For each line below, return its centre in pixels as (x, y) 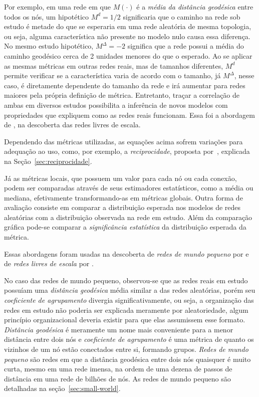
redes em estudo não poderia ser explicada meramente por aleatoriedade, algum (126, 310)
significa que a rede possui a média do (186, 46)
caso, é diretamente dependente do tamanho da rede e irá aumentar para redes (125, 85)
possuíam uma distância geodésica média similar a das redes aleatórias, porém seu (130, 290)
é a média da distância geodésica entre (195, 7)
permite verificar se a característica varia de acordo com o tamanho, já (112, 75)
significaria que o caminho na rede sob (182, 16)
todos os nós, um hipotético (47, 16)
